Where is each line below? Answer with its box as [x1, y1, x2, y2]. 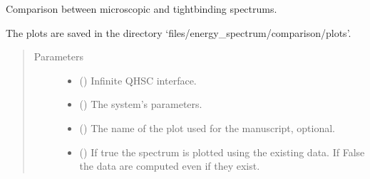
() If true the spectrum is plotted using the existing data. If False [79, 144, 365, 159]
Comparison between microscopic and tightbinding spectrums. [6, 1, 277, 16]
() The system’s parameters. [79, 97, 202, 112]
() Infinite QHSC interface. [79, 72, 197, 87]
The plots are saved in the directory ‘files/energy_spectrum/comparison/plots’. [6, 25, 351, 40]
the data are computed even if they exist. [79, 158, 260, 173]
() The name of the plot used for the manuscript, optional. [79, 120, 336, 135]
